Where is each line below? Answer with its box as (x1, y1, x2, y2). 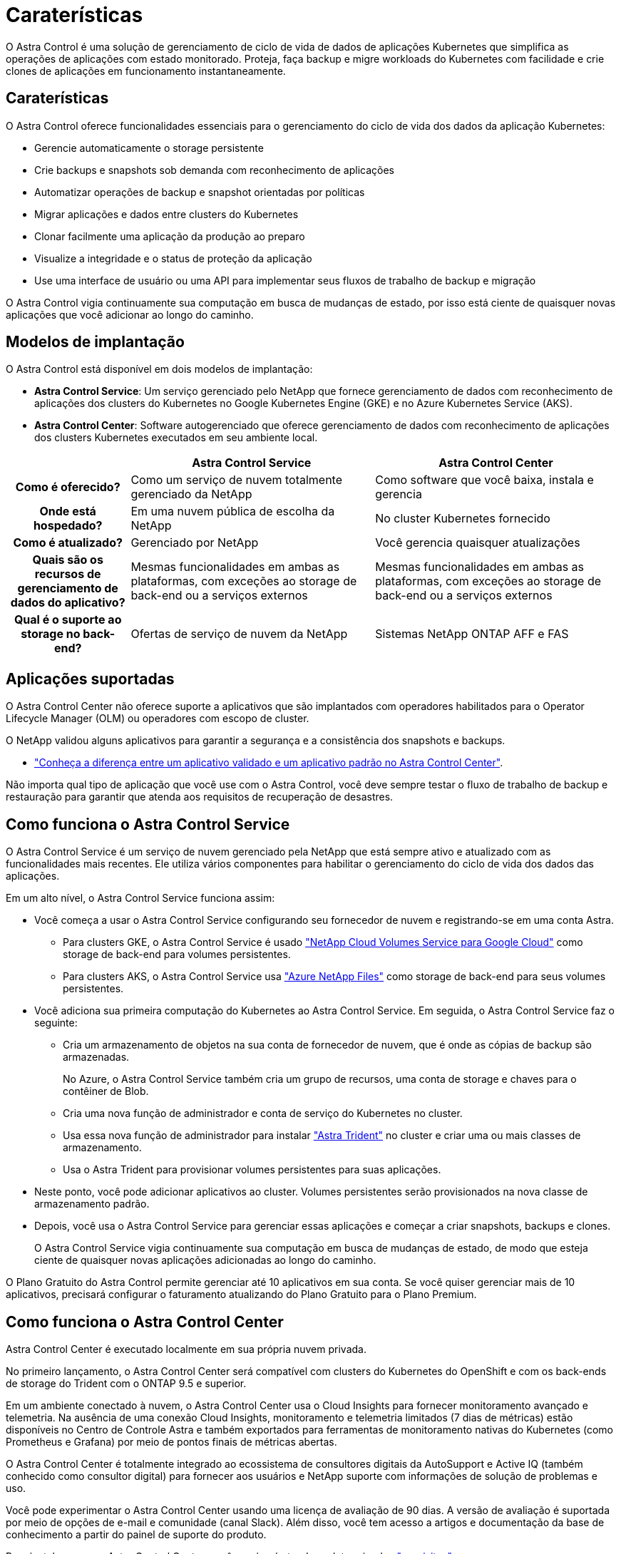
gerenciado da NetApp (130, 487, 252, 502)
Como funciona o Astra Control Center (6, 1312, 284, 1331)
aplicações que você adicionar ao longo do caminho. (6, 308, 254, 321)
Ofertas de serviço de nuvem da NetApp (130, 627, 348, 642)
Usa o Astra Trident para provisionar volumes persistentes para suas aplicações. (63, 1163, 441, 1176)
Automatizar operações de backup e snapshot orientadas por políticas (34, 185, 365, 198)
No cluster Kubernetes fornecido (375, 511, 550, 526)
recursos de (34, 567, 101, 582)
